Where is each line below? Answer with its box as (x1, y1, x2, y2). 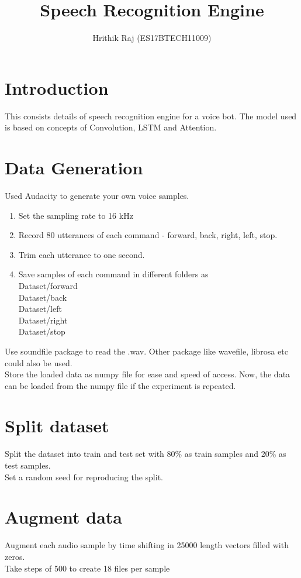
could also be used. (5, 356, 72, 369)
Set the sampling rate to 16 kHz (18, 209, 133, 221)
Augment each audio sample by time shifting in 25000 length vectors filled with (5, 539, 289, 551)
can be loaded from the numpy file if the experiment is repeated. (5, 379, 236, 391)
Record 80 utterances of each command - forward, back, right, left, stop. (18, 229, 278, 241)
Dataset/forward (18, 279, 78, 291)
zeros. (5, 550, 25, 562)
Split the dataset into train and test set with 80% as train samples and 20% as (5, 448, 286, 460)
